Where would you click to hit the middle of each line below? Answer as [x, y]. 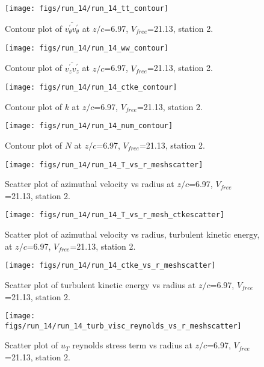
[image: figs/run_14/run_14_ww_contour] [87, 48]
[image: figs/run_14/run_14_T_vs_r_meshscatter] [104, 165]
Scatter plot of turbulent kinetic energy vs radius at [100, 284]
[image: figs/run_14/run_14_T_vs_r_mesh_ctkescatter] [115, 215]
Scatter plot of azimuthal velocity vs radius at [90, 184]
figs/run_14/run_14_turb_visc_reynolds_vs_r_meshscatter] [123, 326]
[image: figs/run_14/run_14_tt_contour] [87, 8]
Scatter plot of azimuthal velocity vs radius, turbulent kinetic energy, [132, 234]
